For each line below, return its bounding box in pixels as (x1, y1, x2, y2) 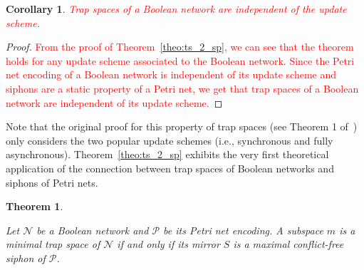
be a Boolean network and (36, 222, 149, 237)
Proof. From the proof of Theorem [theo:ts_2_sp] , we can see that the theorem (6, 39, 354, 54)
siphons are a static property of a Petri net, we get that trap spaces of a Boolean (6, 81, 359, 95)
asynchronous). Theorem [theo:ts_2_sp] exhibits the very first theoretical (6, 147, 329, 162)
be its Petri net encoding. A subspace (163, 222, 323, 237)
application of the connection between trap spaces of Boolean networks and (6, 160, 334, 175)
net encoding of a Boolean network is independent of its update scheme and (6, 67, 337, 82)
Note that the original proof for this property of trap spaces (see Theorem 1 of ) (6, 119, 358, 134)
